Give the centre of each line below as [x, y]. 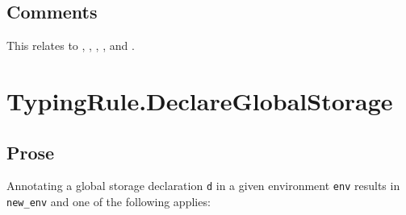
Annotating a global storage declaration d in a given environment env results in [203, 186]
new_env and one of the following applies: [109, 202]
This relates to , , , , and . [71, 45]
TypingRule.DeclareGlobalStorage [200, 100]
